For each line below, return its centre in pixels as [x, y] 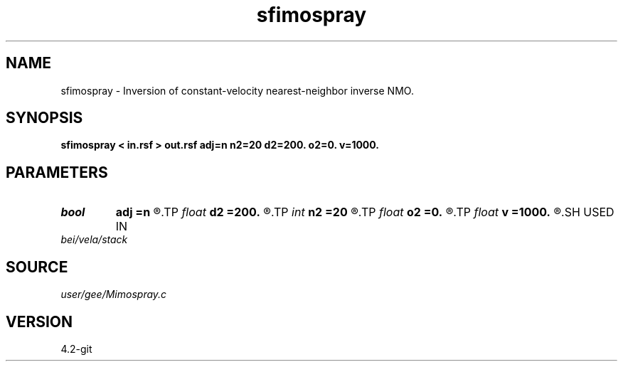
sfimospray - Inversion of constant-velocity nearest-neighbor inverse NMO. [237, 90]
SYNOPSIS [44, 118]
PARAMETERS [57, 172]
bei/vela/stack [94, 240]
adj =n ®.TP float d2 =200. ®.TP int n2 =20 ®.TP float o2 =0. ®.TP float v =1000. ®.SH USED [365, 212]
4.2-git [76, 349]
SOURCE [37, 267]
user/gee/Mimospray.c [114, 294]
